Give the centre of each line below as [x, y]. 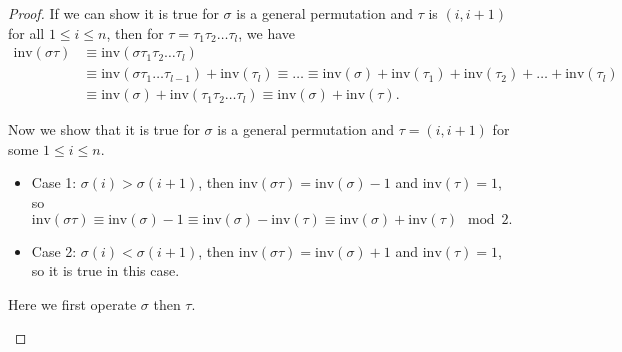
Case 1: [54, 182]
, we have [267, 32]
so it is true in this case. [105, 270]
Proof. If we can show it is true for [113, 13]
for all [26, 32]
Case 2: [54, 250]
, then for [135, 32]
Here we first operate [72, 303]
